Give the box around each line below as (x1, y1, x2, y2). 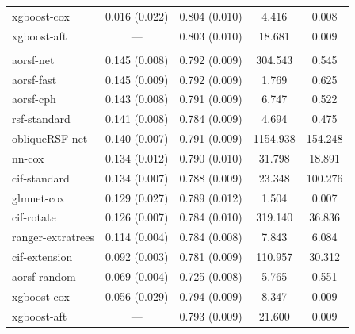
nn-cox (12, 149, 44, 166)
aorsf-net (12, 51, 55, 67)
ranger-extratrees (12, 228, 95, 245)
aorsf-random (12, 267, 76, 284)
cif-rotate (12, 209, 56, 225)
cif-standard (12, 169, 70, 186)
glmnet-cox (12, 189, 65, 205)
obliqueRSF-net (12, 130, 88, 147)
